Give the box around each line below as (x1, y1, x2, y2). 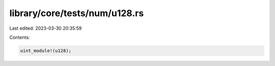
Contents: (9, 34, 30, 40)
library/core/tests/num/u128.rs (9, 8, 144, 19)
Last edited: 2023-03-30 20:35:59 (9, 25, 82, 31)
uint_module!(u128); (20, 48, 71, 53)
